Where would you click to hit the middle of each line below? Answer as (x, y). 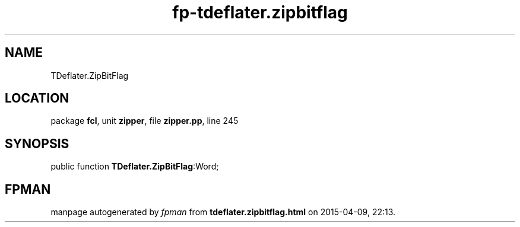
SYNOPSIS (37, 143)
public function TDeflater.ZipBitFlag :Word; (135, 167)
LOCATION (37, 98)
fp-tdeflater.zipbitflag (260, 12)
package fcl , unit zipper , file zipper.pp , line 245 (145, 121)
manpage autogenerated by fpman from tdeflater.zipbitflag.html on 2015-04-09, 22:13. (223, 212)
